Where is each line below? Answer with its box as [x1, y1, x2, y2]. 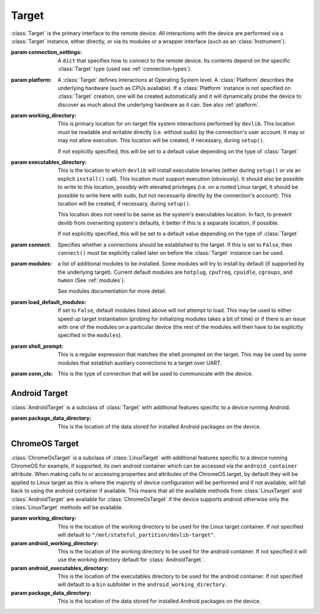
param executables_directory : [11, 159, 87, 166]
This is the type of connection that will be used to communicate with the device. [57, 370, 253, 377]
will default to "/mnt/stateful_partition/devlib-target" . [57, 531, 216, 539]
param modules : [11, 260, 53, 267]
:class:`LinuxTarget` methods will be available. [11, 504, 123, 511]
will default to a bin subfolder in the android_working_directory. [57, 581, 228, 588]
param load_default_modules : [11, 298, 87, 305]
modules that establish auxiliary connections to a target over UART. [57, 359, 222, 366]
